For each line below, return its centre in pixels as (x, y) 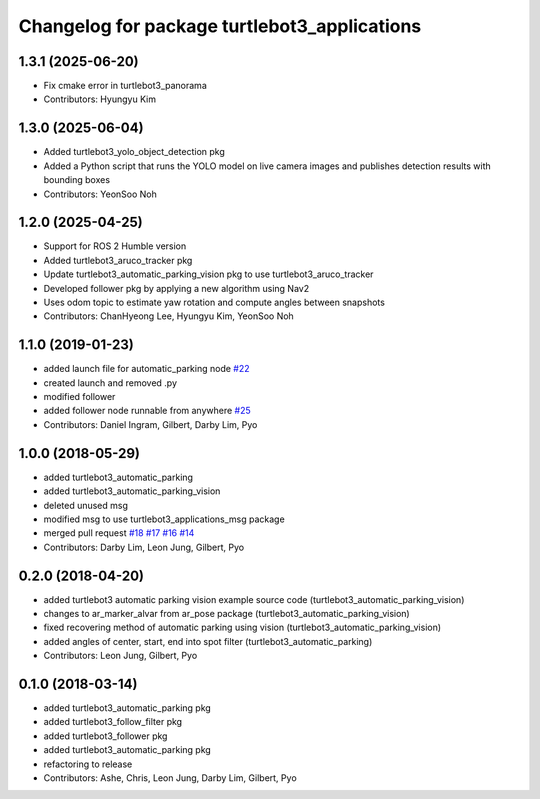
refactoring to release (88, 764)
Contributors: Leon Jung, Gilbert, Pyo (120, 656)
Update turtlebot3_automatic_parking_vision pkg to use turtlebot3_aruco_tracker (208, 274)
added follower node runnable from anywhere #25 (147, 411)
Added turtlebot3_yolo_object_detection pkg (134, 152)
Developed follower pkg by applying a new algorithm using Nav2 (176, 288)
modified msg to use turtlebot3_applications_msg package (164, 519)
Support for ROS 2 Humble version (115, 246)
